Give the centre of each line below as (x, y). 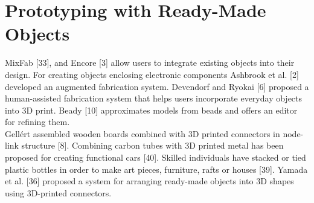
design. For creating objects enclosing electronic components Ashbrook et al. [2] (152, 74)
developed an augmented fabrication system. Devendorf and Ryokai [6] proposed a (157, 86)
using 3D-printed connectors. (58, 192)
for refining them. (37, 122)
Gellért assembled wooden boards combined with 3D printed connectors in (143, 133)
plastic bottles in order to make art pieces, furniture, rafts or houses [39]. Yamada (156, 169)
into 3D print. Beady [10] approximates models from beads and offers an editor (151, 110)
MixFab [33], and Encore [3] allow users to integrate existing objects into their (150, 63)
